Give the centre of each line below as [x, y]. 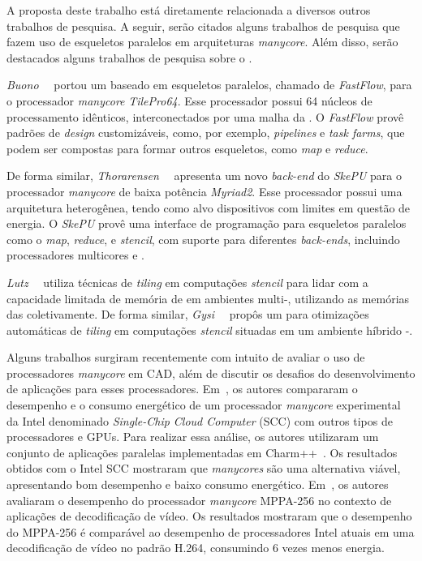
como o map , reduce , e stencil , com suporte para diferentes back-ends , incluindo [203, 239]
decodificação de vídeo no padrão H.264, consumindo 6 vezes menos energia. [196, 548]
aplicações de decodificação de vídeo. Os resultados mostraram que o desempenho [209, 516]
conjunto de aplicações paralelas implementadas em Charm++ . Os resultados [202, 452]
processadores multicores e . [75, 255]
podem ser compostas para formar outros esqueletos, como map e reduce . [187, 148]
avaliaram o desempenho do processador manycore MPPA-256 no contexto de [199, 500]
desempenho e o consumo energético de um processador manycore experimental [204, 405]
